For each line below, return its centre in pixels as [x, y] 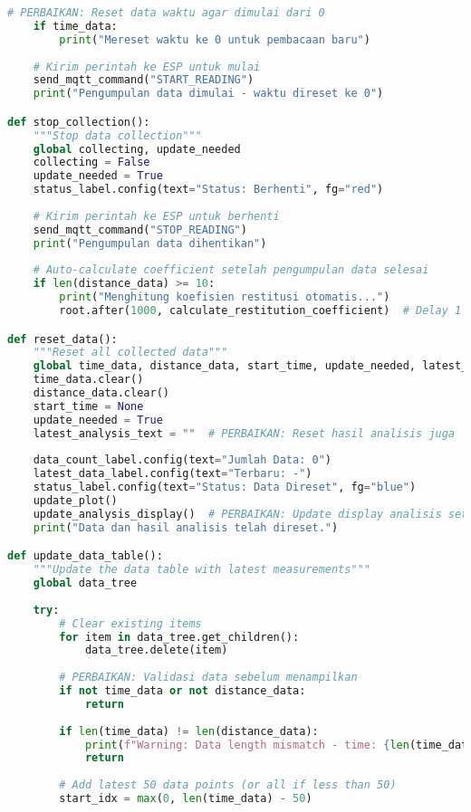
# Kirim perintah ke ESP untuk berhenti [156, 216]
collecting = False [91, 162]
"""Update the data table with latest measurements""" [202, 570]
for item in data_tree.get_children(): [179, 637]
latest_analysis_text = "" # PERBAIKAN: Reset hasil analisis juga [244, 433]
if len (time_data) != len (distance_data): [189, 731]
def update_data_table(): [85, 556]
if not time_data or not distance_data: [183, 691]
